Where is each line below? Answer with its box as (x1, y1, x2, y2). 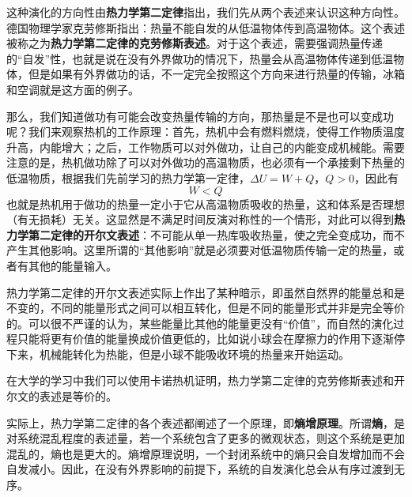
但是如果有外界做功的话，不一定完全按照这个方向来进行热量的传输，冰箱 (28, 66, 405, 82)
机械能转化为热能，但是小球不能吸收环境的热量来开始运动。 (39, 345, 350, 362)
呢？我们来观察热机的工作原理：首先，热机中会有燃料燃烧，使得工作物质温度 (6, 123, 405, 140)
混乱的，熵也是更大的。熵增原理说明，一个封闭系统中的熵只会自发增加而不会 (6, 445, 405, 461)
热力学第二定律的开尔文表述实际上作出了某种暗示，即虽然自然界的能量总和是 (6, 284, 405, 300)
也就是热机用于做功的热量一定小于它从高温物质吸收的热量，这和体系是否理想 (6, 195, 405, 212)
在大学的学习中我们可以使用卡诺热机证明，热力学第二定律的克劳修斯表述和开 (6, 372, 405, 389)
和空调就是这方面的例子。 (6, 81, 139, 97)
